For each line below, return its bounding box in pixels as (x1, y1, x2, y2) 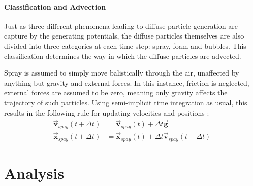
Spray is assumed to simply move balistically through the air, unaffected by (4, 67, 239, 78)
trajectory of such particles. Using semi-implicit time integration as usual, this (4, 97, 247, 107)
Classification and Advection (4, 1, 106, 12)
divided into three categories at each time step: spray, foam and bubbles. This (4, 40, 246, 51)
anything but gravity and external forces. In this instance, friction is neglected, (4, 77, 249, 88)
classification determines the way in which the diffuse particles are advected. (4, 50, 241, 61)
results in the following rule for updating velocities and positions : (4, 107, 209, 118)
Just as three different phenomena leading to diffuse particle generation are (4, 20, 238, 31)
